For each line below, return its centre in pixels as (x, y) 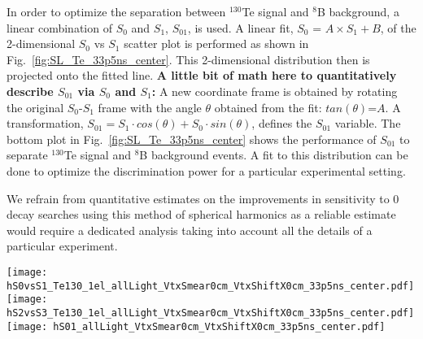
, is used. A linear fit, (240, 27)
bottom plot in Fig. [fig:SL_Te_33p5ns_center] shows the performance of (192, 139)
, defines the (282, 123)
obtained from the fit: (268, 107)
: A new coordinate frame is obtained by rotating (275, 91)
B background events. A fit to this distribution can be (274, 155)
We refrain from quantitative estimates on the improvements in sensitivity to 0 (203, 198)
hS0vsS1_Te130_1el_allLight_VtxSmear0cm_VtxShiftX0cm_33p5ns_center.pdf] (211, 286)
